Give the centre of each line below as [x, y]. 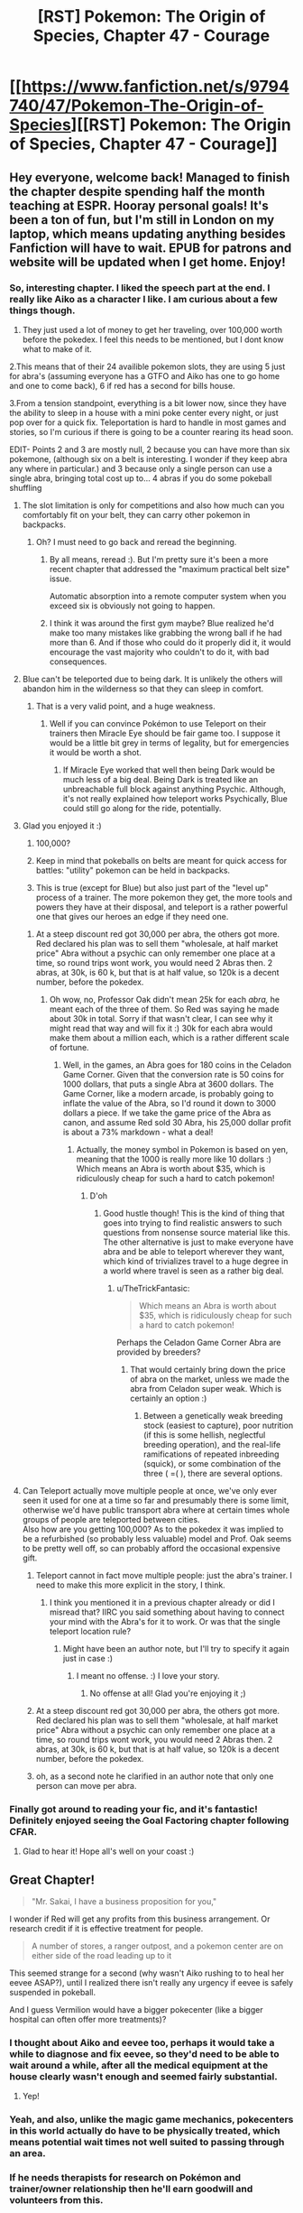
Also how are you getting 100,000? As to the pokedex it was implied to [153, 1529]
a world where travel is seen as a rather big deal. [193, 1271]
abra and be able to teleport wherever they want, [194, 1251]
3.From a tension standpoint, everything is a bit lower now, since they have [148, 403]
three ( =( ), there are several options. [213, 1473]
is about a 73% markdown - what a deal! [138, 1132]
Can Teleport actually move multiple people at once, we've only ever [150, 1490]
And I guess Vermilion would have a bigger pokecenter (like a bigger [136, 2009]
